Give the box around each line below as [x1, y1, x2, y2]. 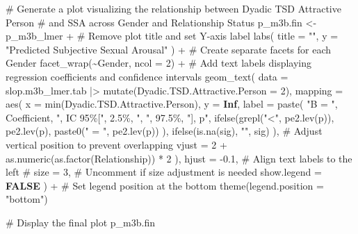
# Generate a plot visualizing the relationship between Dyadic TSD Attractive [6, 1, 341, 15]
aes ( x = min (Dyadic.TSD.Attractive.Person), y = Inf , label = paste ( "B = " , [6, 97, 338, 111]
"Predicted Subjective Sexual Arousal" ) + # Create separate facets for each [6, 42, 332, 56]
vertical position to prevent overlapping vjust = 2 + [6, 137, 227, 151]
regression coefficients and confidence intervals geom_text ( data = [6, 69, 288, 83]
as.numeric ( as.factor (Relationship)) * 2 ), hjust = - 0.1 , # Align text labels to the [6, 151, 352, 165]
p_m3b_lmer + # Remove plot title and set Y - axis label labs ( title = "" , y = [6, 28, 339, 43]
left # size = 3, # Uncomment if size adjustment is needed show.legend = [6, 165, 322, 179]
